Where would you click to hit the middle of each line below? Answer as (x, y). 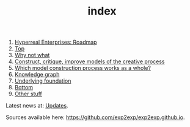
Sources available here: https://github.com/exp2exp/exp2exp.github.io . (95, 117)
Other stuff (28, 94)
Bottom (24, 88)
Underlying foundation (43, 81)
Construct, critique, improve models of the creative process (90, 61)
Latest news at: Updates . (37, 106)
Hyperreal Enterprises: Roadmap (56, 42)
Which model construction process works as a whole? (82, 68)
